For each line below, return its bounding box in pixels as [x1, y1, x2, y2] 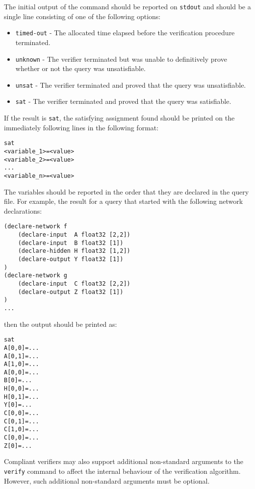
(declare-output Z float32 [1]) [18, 288, 124, 295]
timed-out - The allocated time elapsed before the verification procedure [15, 27, 235, 38]
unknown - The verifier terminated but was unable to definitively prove [15, 53, 227, 64]
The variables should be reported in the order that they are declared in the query [4, 186, 249, 196]
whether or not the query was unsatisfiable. [15, 63, 146, 73]
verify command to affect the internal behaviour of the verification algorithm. [4, 465, 241, 476]
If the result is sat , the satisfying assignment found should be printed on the [4, 113, 235, 123]
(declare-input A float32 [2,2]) [18, 231, 130, 239]
